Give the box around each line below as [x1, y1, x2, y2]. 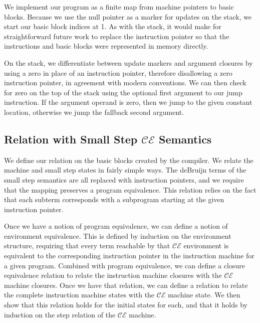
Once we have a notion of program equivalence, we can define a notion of [4, 221, 228, 231]
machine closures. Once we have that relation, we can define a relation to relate [4, 279, 248, 290]
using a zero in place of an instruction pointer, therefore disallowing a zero [4, 67, 232, 78]
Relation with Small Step [4, 131, 138, 146]
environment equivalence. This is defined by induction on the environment [4, 230, 231, 241]
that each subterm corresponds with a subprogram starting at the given [4, 194, 224, 205]
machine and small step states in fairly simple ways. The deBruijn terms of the [4, 165, 246, 175]
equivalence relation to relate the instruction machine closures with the [4, 270, 222, 280]
